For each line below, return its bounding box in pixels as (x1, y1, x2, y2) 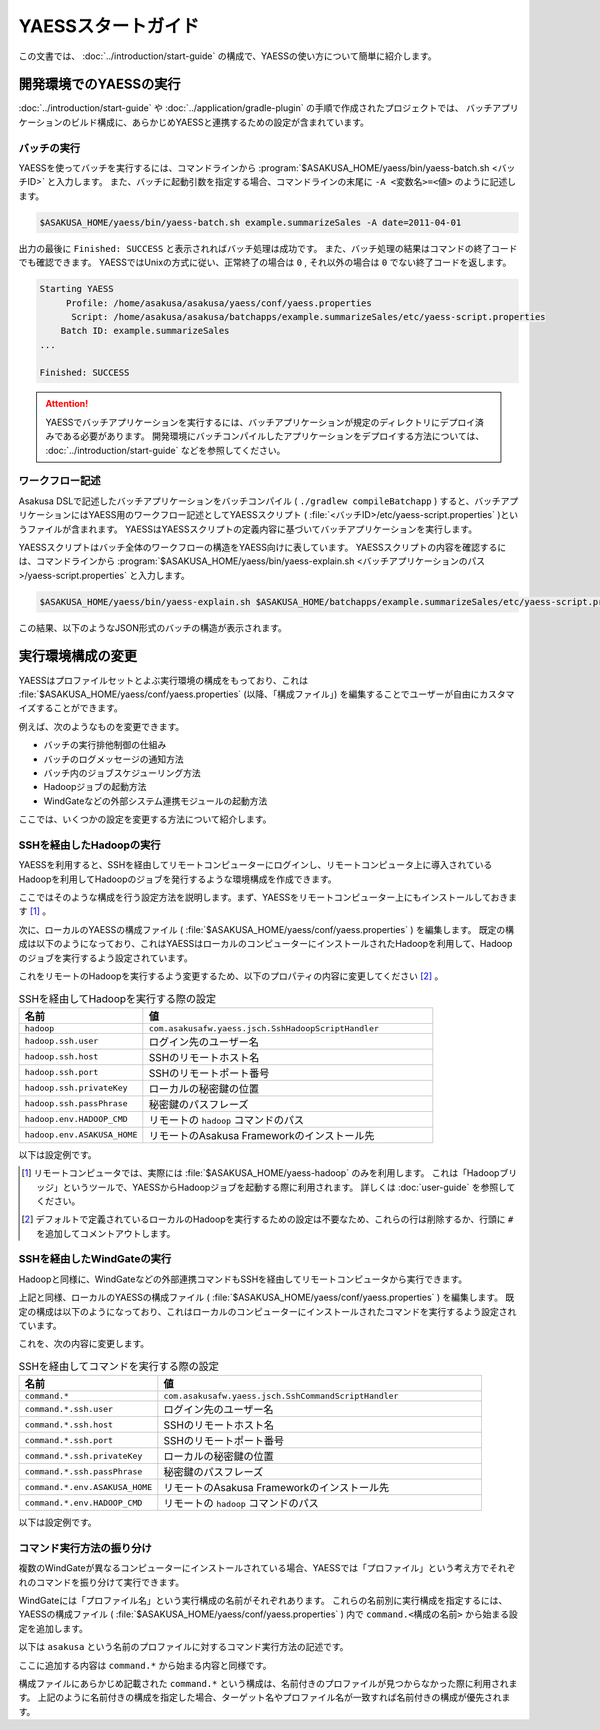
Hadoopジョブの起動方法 (43, 781, 147, 793)
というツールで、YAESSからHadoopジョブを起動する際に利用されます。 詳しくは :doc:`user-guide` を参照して (62, 1181, 516, 1193)
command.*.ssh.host (24, 1419, 114, 1430)
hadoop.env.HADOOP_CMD (24, 1114, 129, 1125)
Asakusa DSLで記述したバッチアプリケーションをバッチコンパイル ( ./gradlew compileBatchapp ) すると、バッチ (18, 495, 501, 507)
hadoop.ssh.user (24, 1036, 99, 1047)
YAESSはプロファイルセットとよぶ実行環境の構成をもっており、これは (18, 674, 309, 686)
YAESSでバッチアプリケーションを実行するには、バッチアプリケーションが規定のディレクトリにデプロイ (45, 416, 475, 428)
